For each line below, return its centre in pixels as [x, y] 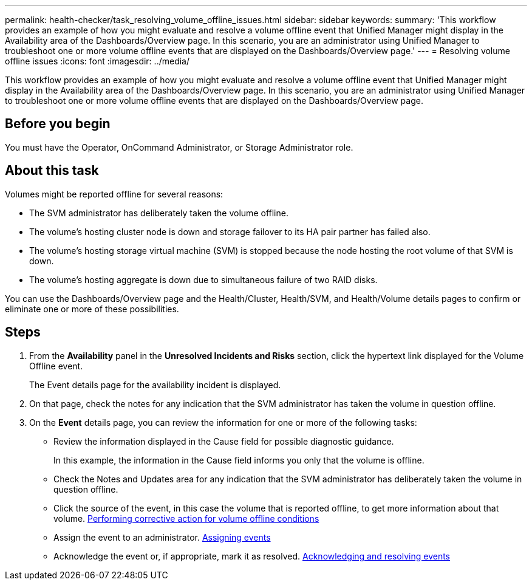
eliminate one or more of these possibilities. [92, 309]
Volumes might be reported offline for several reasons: [114, 194]
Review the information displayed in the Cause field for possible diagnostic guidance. [224, 441]
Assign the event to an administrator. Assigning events [162, 537]
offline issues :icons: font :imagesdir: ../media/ [97, 61]
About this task [52, 171]
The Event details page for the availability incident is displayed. [155, 385]
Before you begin [58, 124]
